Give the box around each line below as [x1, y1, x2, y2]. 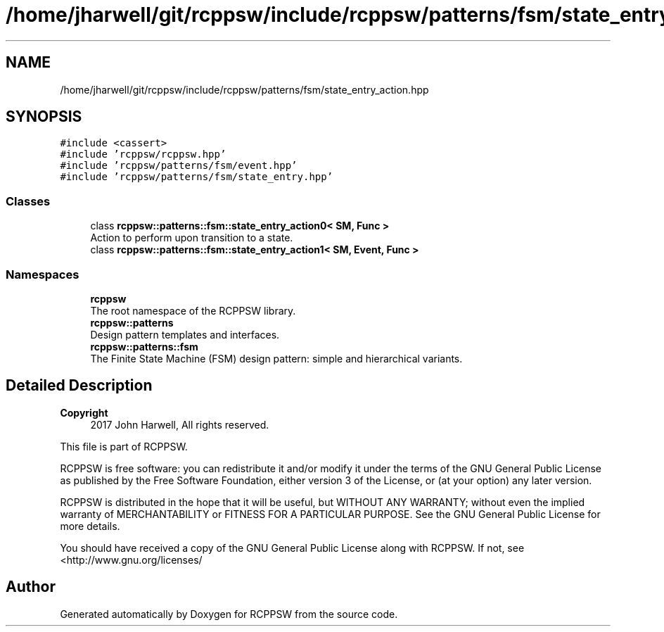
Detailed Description [6, 377, 153, 395]
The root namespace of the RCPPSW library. [90, 304, 296, 317]
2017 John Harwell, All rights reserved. [90, 418, 269, 431]
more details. [60, 519, 120, 532]
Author [6, 578, 56, 596]
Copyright [60, 406, 108, 419]
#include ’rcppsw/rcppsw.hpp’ [60, 148, 226, 160]
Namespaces [6, 267, 79, 282]
